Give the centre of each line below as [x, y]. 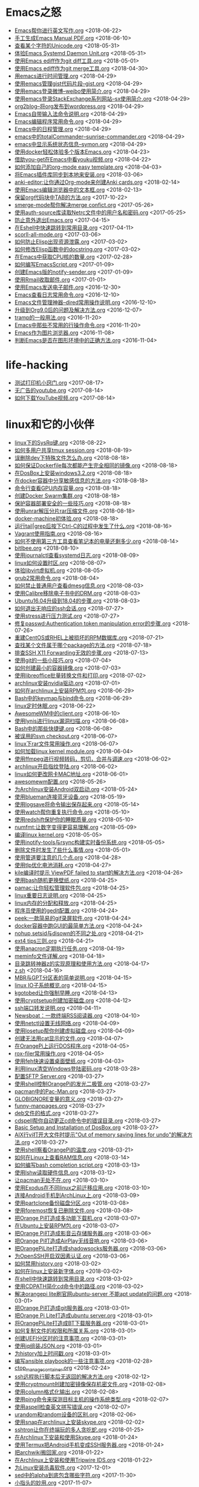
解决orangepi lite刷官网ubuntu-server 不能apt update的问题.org [93, 1293]
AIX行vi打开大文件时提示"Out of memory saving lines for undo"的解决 [101, 1135]
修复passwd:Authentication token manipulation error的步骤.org [93, 623]
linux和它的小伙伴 [50, 425]
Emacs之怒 [34, 12]
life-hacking [37, 365]
